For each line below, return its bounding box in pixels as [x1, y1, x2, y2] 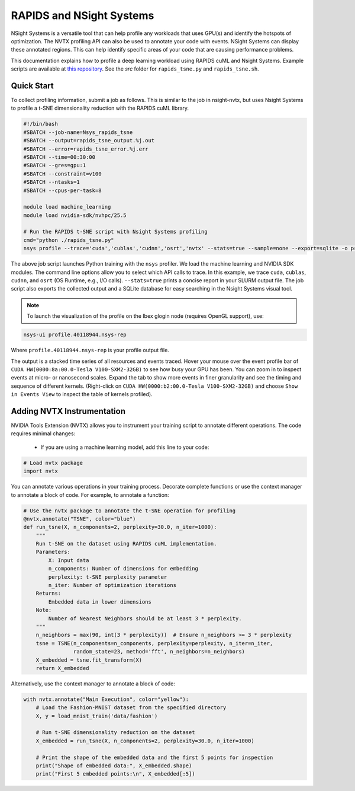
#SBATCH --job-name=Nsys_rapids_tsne [23, 129, 133, 136]
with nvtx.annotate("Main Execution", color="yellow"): [23, 696, 189, 703]
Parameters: [35, 548, 71, 556]
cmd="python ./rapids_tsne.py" [23, 237, 115, 243]
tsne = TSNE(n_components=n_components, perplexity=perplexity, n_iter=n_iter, [35, 640, 273, 646]
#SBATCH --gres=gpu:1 [23, 162, 86, 169]
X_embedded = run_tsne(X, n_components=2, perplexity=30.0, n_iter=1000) [35, 737, 254, 744]
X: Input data [48, 557, 89, 563]
